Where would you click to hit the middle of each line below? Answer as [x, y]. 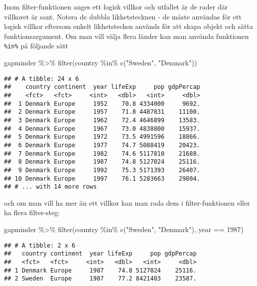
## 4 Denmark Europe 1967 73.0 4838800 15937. [102, 129]
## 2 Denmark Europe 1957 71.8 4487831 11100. [102, 112]
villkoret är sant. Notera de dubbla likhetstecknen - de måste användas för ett [123, 16]
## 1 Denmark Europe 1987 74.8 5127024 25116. [100, 270]
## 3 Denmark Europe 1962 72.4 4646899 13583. [102, 120]
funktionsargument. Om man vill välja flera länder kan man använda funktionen [127, 36]
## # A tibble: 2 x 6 [40, 245]
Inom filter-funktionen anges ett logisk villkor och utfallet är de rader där [116, 6]
